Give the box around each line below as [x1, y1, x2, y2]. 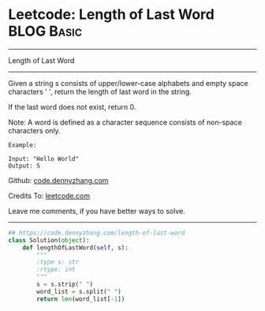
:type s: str [36, 258, 80, 266]
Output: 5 [8, 162, 41, 170]
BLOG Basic [8, 22, 83, 40]
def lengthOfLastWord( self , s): [22, 243, 129, 252]
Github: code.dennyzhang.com [8, 175, 109, 185]
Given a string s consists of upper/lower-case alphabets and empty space [8, 78, 248, 88]
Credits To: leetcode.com [8, 191, 91, 200]
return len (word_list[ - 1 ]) [36, 294, 125, 303]
